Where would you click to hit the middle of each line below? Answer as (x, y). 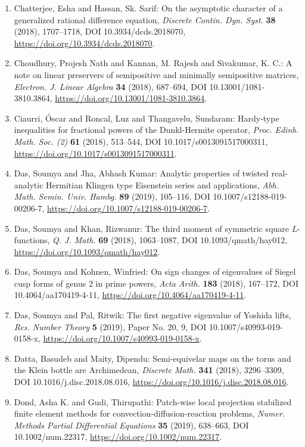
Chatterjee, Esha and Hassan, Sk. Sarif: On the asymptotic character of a (148, 8)
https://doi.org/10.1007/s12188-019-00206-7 (127, 208)
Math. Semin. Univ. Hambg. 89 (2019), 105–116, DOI (112, 196)
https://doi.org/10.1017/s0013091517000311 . (95, 153)
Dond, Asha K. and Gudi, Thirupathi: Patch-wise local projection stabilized (153, 401)
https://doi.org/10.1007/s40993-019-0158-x (121, 338)
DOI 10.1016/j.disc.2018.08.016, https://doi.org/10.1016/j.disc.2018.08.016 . (151, 382)
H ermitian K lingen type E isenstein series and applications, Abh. (162, 184)
